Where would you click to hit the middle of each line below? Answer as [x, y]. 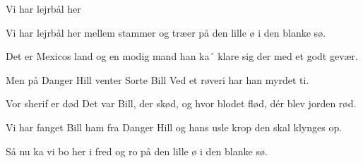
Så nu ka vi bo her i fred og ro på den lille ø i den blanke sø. [137, 151]
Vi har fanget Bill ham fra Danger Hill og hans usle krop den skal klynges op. [174, 127]
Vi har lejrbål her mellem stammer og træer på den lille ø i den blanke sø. [166, 32]
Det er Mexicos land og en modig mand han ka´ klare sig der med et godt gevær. [182, 56]
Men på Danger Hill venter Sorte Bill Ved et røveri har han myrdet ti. [157, 79]
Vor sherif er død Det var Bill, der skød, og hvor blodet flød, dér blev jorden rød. [181, 103]
